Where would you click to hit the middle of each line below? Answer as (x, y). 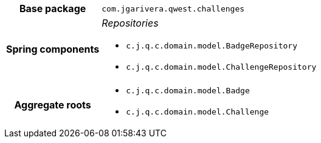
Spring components (53, 49)
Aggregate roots (53, 105)
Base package (53, 8)
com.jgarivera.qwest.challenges (173, 8)
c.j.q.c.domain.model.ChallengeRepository (221, 67)
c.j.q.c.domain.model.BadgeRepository (212, 46)
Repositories (130, 23)
